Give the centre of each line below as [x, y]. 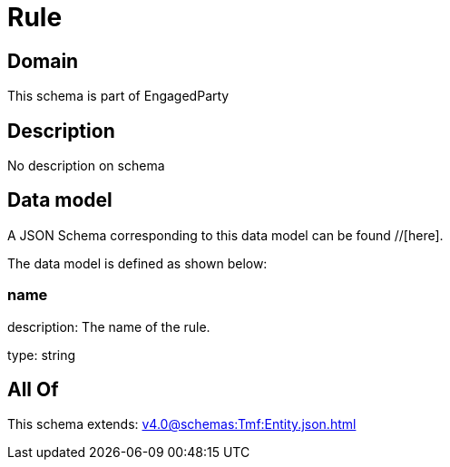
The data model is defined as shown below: [137, 263]
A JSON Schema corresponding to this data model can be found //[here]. [225, 235]
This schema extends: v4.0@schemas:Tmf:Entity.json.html [182, 424]
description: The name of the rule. [109, 326]
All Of [33, 390]
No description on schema [86, 166]
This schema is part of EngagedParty [118, 96]
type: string [42, 355]
